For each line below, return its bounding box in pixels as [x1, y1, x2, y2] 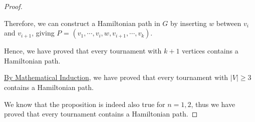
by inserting [170, 17, 207, 28]
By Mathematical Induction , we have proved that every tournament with [4, 72, 228, 82]
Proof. [4, 1, 23, 11]
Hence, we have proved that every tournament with [4, 45, 162, 56]
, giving [32, 27, 55, 38]
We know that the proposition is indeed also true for [4, 98, 165, 109]
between [216, 17, 241, 28]
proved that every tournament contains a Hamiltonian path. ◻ [4, 108, 198, 119]
